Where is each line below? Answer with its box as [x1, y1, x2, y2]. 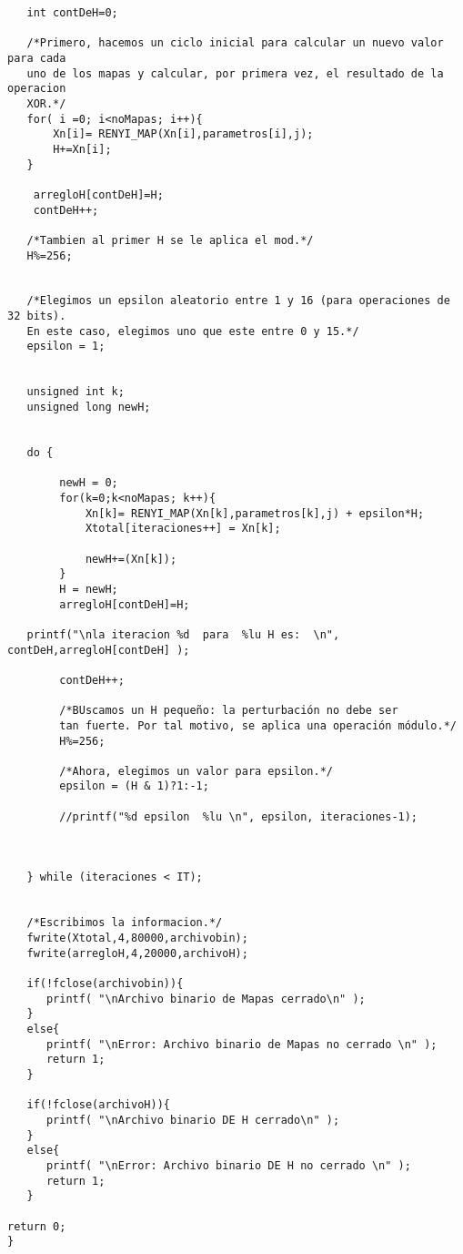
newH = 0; [59, 476, 118, 490]
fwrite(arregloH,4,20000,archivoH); [26, 946, 248, 960]
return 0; [7, 1219, 66, 1233]
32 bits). [7, 310, 66, 323]
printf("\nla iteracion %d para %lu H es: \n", [26, 627, 340, 641]
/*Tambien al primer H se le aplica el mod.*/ [26, 233, 314, 247]
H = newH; [59, 582, 118, 596]
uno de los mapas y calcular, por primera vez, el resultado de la [26, 66, 444, 80]
